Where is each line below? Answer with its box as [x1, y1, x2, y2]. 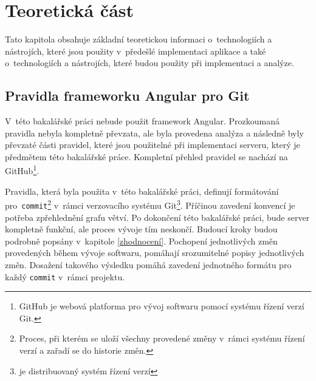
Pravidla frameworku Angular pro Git [5, 86, 250, 105]
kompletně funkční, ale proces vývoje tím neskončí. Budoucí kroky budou [5, 223, 278, 235]
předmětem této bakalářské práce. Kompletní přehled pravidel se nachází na [5, 150, 288, 163]
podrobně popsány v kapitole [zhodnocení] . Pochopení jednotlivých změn [5, 234, 278, 247]
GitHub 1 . [5, 163, 39, 177]
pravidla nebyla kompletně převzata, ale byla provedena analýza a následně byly [5, 126, 304, 139]
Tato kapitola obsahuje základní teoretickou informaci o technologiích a [5, 33, 272, 46]
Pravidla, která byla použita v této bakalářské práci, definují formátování [5, 184, 279, 197]
